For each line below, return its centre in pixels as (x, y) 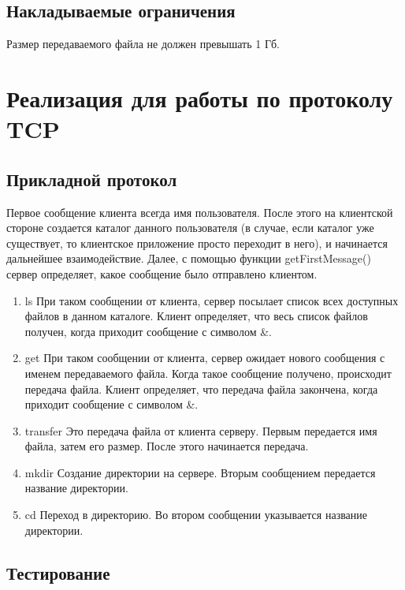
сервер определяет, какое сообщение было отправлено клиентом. (162, 273)
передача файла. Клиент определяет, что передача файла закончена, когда (201, 388)
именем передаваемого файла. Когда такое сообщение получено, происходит (208, 373)
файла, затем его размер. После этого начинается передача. (167, 446)
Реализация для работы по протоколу (200, 97)
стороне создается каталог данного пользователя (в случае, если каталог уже (190, 228)
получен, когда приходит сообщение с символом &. (148, 331)
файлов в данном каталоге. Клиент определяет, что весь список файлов (196, 316)
